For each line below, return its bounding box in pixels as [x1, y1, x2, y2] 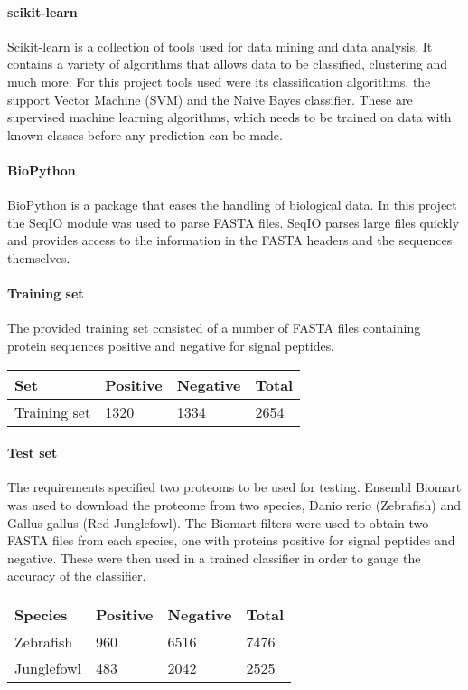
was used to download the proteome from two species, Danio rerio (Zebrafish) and [7, 495, 462, 514]
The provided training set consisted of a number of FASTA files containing [7, 318, 421, 337]
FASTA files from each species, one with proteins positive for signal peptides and [7, 531, 455, 550]
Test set [7, 443, 58, 462]
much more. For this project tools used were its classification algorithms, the [7, 71, 431, 90]
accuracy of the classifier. [7, 566, 146, 585]
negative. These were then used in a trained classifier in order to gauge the [7, 548, 421, 567]
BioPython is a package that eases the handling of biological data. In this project [7, 195, 457, 214]
